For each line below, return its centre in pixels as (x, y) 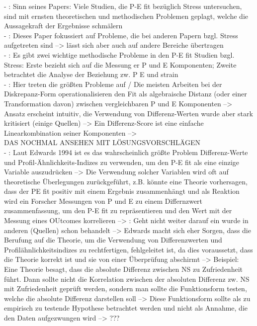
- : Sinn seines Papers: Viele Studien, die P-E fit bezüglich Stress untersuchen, (123, 6)
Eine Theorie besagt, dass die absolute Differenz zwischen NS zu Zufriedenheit (123, 269)
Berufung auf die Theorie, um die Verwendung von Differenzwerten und (113, 240)
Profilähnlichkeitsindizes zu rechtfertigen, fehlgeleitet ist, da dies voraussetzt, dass (128, 249)
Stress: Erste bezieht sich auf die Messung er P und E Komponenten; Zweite (120, 64)
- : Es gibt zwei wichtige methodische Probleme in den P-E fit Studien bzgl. (119, 54)
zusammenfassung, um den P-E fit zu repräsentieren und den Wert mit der (118, 210)
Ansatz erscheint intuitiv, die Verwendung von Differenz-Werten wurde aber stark (128, 113)
